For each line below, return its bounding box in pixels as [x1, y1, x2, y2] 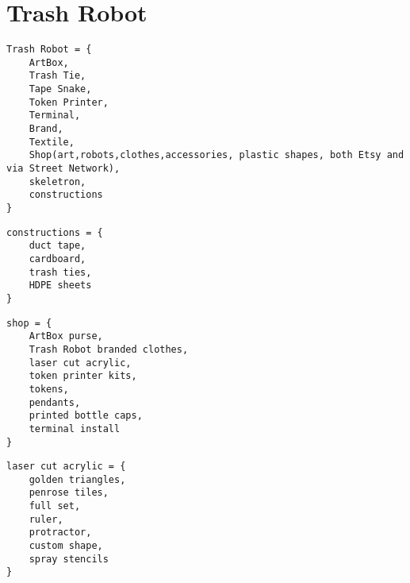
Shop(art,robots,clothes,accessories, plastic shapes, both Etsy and [29, 149, 404, 161]
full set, [29, 500, 81, 512]
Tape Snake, [29, 83, 92, 95]
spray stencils [29, 553, 109, 565]
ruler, [29, 513, 63, 525]
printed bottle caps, [29, 410, 143, 422]
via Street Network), [6, 163, 121, 175]
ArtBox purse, [29, 330, 103, 342]
